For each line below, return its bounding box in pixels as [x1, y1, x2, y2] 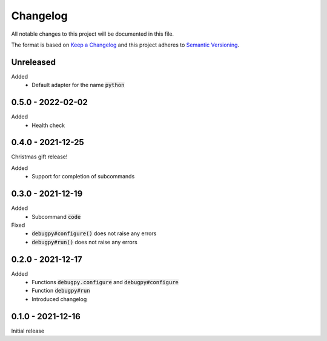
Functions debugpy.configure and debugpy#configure [31, 278, 179, 285]
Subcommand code [31, 213, 81, 220]
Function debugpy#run [31, 287, 90, 294]
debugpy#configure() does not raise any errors [31, 230, 157, 237]
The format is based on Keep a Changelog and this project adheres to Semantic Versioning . [11, 41, 239, 48]
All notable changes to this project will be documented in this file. [11, 30, 174, 37]
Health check [31, 122, 65, 129]
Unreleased [11, 57, 56, 67]
